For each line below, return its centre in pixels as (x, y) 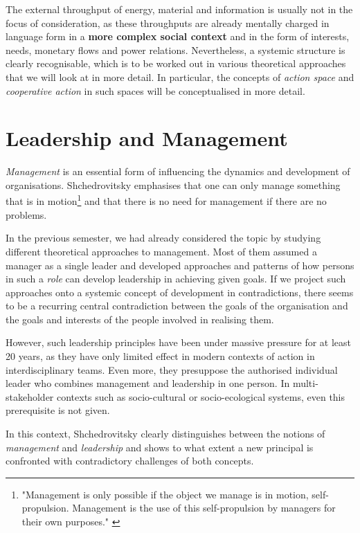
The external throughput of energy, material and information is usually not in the (179, 9)
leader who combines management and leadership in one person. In (148, 383)
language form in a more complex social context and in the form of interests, (178, 36)
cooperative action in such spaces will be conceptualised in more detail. (155, 90)
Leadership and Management (147, 138)
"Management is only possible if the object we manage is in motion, (165, 494)
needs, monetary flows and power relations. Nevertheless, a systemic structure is (175, 49)
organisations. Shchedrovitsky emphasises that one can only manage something (173, 184)
